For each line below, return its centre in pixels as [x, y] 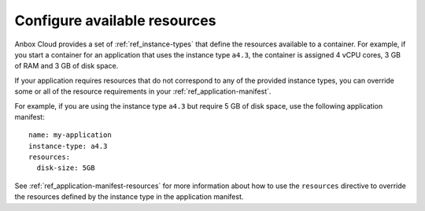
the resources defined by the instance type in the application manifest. [129, 197]
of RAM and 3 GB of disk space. [67, 66]
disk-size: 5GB [66, 168]
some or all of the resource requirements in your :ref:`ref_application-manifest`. [143, 91]
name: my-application [70, 135]
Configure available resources [115, 20]
